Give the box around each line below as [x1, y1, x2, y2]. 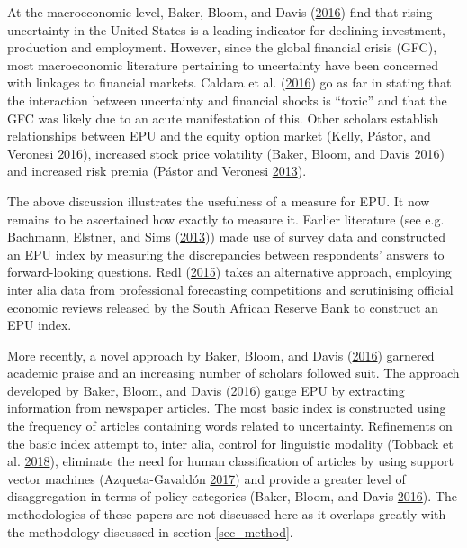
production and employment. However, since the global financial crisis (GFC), [7, 38, 437, 57]
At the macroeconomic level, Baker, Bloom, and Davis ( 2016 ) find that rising [7, 3, 433, 21]
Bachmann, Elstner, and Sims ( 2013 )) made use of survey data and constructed [7, 227, 446, 246]
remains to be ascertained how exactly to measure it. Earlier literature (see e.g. [7, 209, 445, 228]
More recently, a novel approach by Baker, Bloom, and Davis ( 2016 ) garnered [7, 345, 435, 364]
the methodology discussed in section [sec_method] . [7, 522, 293, 541]
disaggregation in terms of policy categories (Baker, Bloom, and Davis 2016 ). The [7, 487, 457, 506]
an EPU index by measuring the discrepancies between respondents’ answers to [7, 244, 445, 263]
